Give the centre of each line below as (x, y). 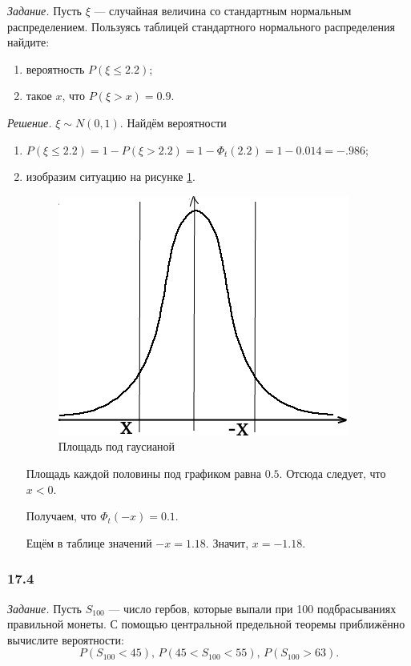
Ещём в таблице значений (89, 542)
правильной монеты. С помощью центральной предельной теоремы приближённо (206, 624)
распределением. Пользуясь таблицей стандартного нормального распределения (201, 26)
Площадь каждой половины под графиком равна (144, 473)
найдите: (28, 42)
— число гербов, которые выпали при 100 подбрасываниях (252, 608)
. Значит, (227, 542)
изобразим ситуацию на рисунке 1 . (111, 177)
